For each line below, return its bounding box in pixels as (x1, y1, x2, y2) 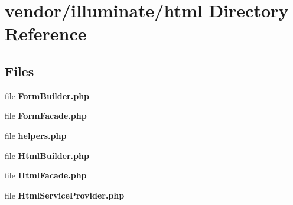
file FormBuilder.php (5, 89, 90, 102)
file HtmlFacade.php (5, 169, 87, 181)
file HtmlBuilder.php (5, 149, 89, 161)
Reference (5, 21, 87, 45)
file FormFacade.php (5, 109, 87, 122)
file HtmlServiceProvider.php (5, 188, 125, 201)
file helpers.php (5, 129, 67, 141)
